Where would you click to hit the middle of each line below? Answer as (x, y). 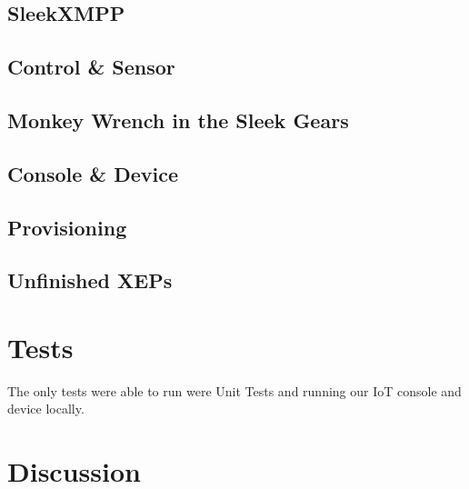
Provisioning (67, 227)
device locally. (46, 409)
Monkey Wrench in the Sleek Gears (178, 120)
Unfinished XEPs (90, 280)
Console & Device (93, 173)
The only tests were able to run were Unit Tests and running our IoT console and (234, 390)
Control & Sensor (91, 67)
